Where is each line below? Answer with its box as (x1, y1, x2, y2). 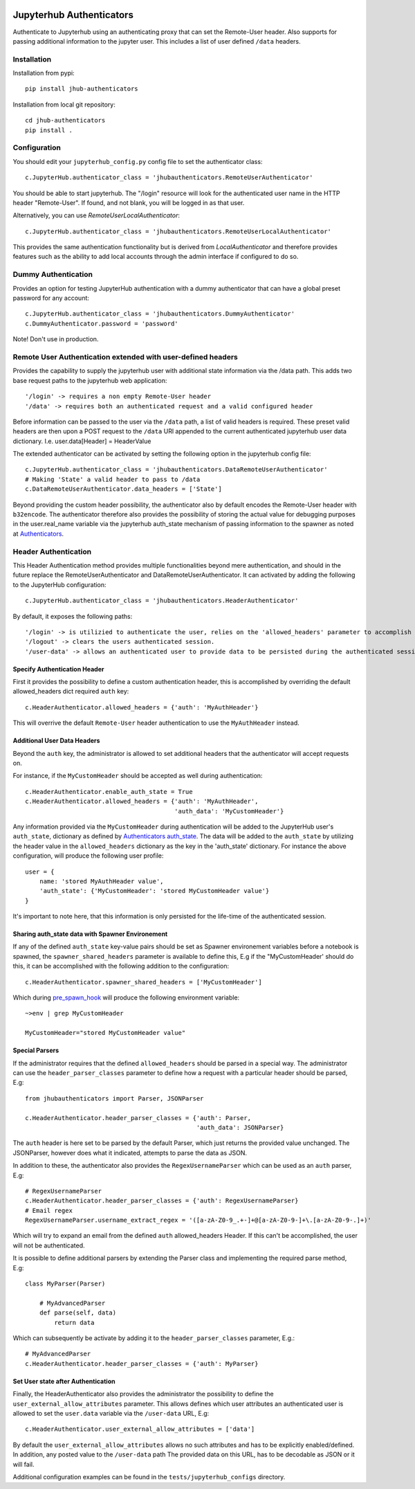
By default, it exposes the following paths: (12, 612, 133, 620)
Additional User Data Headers (12, 737, 100, 745)
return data (54, 1319, 95, 1326)
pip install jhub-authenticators (25, 85, 138, 93)
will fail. (12, 1460, 35, 1468)
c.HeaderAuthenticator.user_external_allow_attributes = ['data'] (25, 1425, 255, 1433)
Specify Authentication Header (12, 665, 104, 673)
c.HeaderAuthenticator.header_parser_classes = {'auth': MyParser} (25, 1360, 259, 1367)
